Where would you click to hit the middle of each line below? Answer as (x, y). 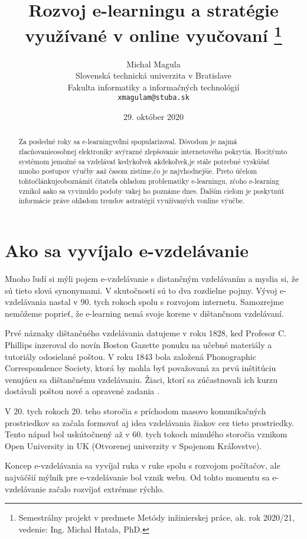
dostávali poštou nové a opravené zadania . (82, 391)
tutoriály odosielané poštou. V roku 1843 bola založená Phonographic (130, 356)
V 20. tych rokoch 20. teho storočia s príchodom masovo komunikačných (135, 410)
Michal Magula (153, 64)
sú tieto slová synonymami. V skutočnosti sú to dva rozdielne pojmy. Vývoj (141, 290)
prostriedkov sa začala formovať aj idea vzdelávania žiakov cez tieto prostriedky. (150, 422)
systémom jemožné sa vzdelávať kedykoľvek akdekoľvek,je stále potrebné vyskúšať (144, 161)
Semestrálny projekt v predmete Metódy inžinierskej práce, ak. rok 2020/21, (156, 517)
